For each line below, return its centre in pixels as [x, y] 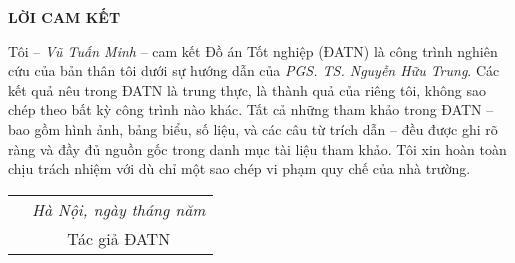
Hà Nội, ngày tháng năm [119, 209]
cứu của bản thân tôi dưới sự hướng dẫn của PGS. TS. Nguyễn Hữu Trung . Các [254, 70]
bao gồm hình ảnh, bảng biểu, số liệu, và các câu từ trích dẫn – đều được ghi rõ [253, 128]
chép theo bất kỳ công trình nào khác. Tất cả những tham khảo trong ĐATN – [251, 109]
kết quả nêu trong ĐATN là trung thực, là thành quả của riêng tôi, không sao [247, 89]
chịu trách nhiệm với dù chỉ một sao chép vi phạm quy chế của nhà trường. [239, 168]
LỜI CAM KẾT [64, 17]
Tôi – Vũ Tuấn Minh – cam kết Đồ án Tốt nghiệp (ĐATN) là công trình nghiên [253, 50]
